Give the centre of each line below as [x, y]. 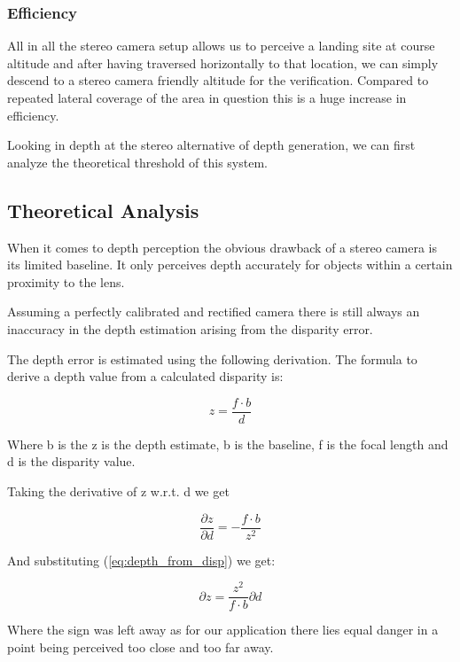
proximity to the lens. [66, 281]
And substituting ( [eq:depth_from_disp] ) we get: [141, 560]
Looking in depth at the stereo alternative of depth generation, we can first [211, 145]
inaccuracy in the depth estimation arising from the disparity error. [190, 328]
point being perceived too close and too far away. [140, 646]
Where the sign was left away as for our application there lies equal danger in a [223, 630]
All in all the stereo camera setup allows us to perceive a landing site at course [221, 46]
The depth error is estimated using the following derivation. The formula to [212, 358]
